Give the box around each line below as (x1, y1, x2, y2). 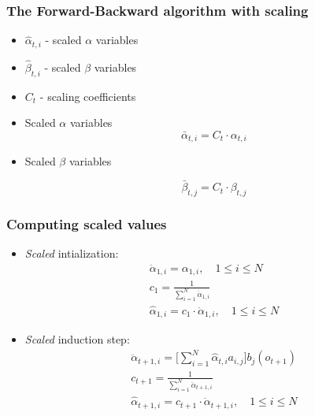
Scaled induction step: (24, 331, 130, 347)
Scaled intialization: (24, 245, 119, 262)
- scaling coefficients (39, 87, 136, 104)
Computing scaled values (6, 214, 167, 233)
